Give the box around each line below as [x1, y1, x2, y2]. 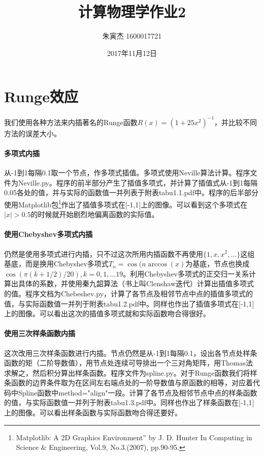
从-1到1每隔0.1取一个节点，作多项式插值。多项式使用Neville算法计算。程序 [4, 167, 250, 178]
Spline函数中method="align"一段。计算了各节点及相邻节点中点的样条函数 [18, 387, 257, 398]
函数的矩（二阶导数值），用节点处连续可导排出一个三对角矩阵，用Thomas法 [4, 357, 253, 368]
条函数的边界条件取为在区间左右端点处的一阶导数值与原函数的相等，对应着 [4, 377, 253, 388]
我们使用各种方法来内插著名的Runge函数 [4, 116, 138, 127]
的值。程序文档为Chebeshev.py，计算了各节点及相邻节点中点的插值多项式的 [4, 288, 253, 298]
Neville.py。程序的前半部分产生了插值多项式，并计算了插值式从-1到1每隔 [18, 177, 258, 188]
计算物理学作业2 [78, 1, 186, 22]
